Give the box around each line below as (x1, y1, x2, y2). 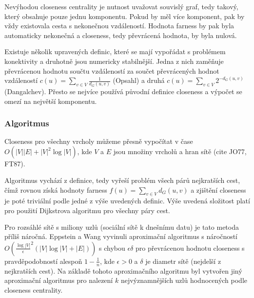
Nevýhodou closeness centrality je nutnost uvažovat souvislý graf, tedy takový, (4, 1, 238, 11)
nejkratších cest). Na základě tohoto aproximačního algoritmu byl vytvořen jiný (4, 265, 242, 276)
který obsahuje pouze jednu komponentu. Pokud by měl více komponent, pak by (4, 11, 245, 21)
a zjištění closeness (191, 184, 246, 195)
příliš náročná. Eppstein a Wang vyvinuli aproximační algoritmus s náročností (4, 231, 238, 241)
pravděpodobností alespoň (4, 256, 82, 266)
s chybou (99, 242, 125, 253)
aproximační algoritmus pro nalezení (4, 275, 113, 285)
